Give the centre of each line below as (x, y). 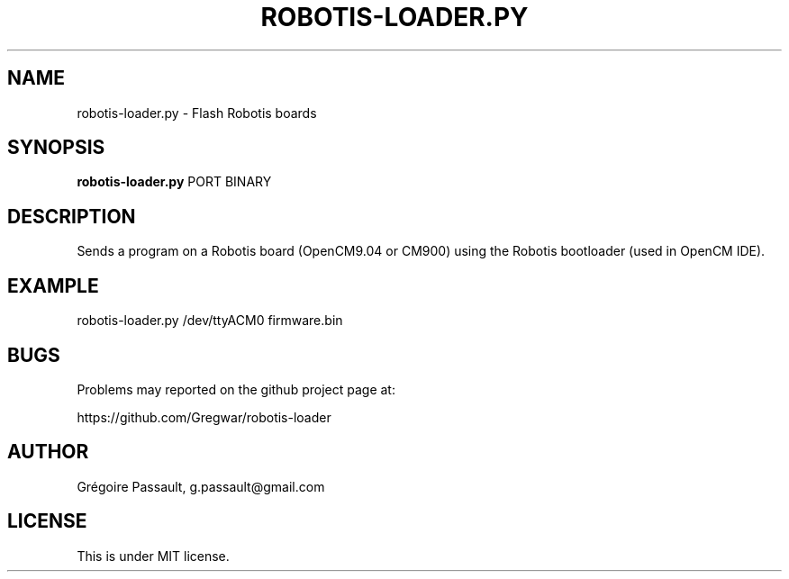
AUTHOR (48, 452)
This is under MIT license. (153, 556)
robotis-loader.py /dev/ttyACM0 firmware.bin (210, 321)
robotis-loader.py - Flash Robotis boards (197, 113)
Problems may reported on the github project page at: (236, 389)
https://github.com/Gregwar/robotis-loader (204, 417)
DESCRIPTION (72, 216)
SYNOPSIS (56, 148)
